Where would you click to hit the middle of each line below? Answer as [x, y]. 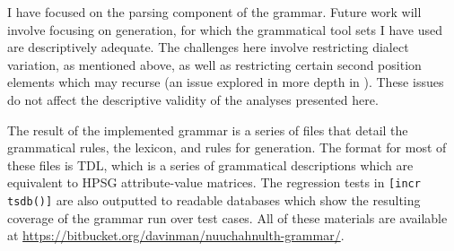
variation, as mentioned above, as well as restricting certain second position [214, 64]
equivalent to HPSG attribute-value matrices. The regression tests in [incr [214, 182]
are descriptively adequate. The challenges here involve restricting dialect [208, 47]
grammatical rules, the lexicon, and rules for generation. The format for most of [227, 147]
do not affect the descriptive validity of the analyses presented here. [193, 99]
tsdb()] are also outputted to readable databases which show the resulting [214, 200]
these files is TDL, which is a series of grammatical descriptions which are [210, 164]
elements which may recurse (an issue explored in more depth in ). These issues [226, 82]
